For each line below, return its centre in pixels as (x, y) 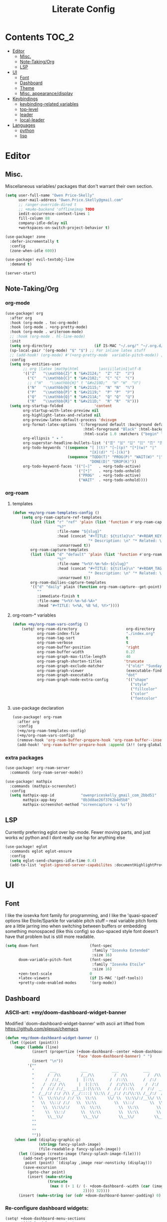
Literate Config (83, 9)
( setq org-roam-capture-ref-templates (62, 518)
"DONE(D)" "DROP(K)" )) (113, 461)
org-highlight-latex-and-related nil (62, 415)
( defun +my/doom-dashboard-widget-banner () (52, 1038)
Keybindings (25, 99)
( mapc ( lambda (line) (36, 1047)
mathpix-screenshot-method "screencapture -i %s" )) (78, 805)
